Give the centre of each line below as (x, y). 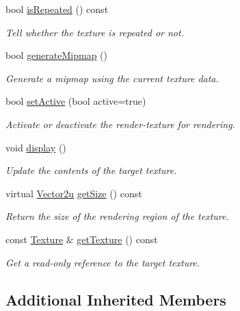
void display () (36, 147)
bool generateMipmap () (57, 55)
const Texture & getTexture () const (82, 239)
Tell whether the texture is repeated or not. (95, 32)
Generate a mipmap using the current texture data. (112, 78)
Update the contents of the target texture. (91, 170)
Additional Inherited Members (116, 299)
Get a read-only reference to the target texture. (103, 262)
